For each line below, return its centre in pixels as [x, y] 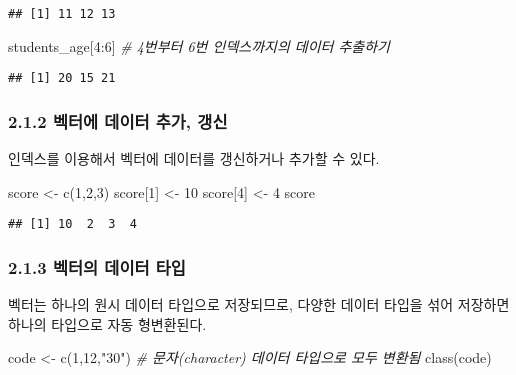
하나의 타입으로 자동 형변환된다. [107, 323]
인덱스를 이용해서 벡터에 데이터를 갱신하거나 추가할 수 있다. [194, 158]
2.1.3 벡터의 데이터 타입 [97, 266]
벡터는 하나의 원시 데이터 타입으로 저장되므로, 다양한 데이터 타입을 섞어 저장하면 [259, 304]
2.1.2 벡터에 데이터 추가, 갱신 [118, 120]
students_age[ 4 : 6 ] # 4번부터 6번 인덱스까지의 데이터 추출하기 [199, 45]
